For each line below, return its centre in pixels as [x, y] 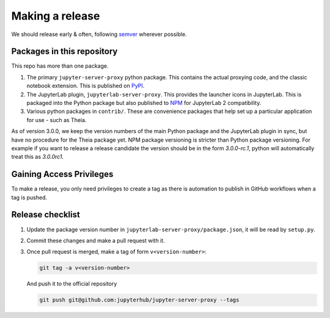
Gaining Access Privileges [62, 174]
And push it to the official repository [72, 284]
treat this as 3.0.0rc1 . [38, 157]
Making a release [56, 16]
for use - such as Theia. [57, 120]
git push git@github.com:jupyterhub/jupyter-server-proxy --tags [139, 300]
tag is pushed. [29, 197]
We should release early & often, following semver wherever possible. [99, 34]
